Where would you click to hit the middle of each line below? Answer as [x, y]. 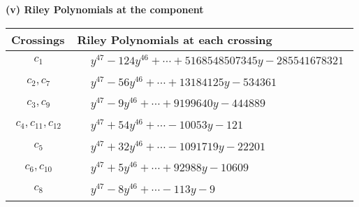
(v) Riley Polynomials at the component [105, 9]
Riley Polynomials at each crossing [175, 39]
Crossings [38, 39]
